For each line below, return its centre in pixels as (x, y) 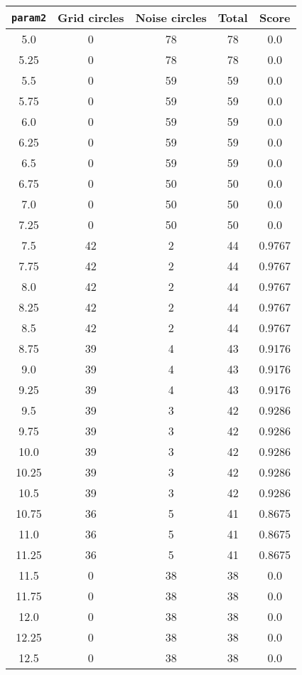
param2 (29, 17)
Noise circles (171, 17)
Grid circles (91, 17)
